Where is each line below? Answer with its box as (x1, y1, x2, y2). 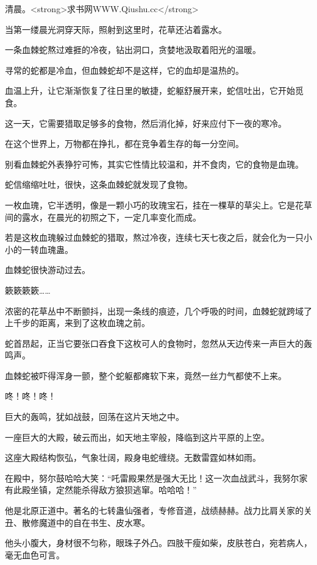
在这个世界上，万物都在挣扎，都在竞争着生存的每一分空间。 (5, 137, 244, 150)
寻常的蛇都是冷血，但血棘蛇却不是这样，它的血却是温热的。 (5, 63, 244, 76)
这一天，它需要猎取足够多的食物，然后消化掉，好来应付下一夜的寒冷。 (5, 116, 287, 129)
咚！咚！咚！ (5, 389, 56, 402)
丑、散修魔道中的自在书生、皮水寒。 (5, 516, 150, 528)
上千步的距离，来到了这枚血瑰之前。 (5, 316, 150, 329)
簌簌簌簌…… (5, 283, 51, 296)
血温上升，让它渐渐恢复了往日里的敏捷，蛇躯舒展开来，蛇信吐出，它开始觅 (5, 84, 304, 97)
